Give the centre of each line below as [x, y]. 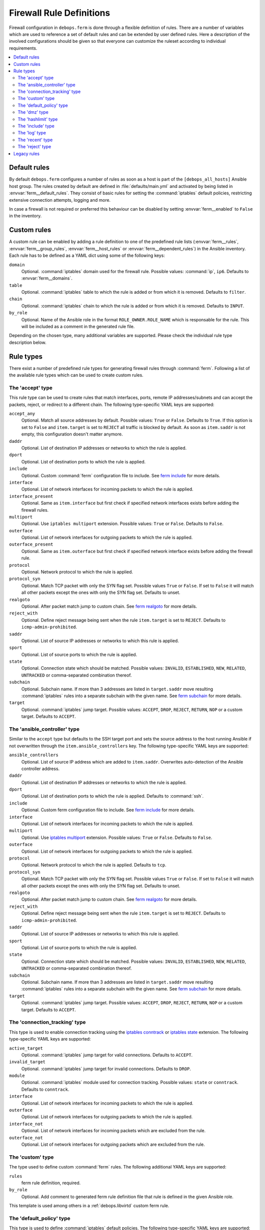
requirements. [23, 48]
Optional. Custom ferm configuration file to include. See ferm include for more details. [108, 810]
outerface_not [26, 1138]
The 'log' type [32, 133]
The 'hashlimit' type [38, 119]
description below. [28, 342]
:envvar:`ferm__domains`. [47, 278]
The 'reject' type [35, 147]
